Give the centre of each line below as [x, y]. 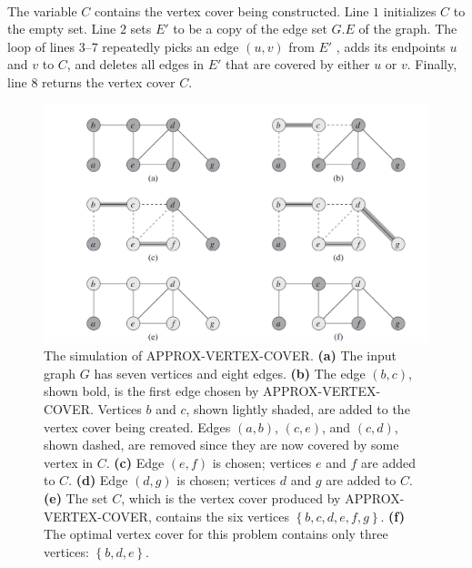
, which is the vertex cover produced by [231, 498]
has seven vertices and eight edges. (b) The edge [230, 373]
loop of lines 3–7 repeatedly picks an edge [123, 46]
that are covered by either [298, 64]
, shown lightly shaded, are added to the [298, 409]
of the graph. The [408, 29]
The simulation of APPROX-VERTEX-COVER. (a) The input [220, 355]
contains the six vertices [222, 516]
